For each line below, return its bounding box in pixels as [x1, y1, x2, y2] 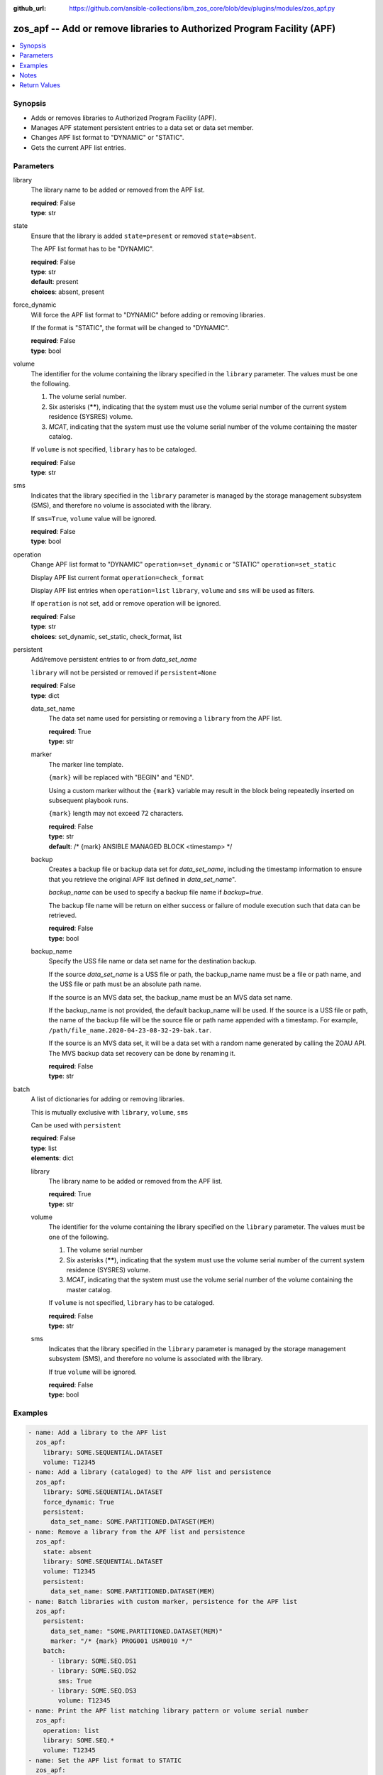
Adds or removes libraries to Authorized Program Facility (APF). [30, 114, 217, 122]
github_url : [13, 4, 46, 12]
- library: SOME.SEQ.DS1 [50, 1656, 138, 1665]
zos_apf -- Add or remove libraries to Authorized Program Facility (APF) [13, 22, 336, 35]
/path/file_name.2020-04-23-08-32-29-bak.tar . [48, 1026, 212, 1034]
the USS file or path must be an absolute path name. [48, 980, 201, 988]
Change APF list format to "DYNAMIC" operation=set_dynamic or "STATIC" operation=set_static [30, 560, 337, 569]
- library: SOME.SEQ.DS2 [50, 1667, 138, 1675]
